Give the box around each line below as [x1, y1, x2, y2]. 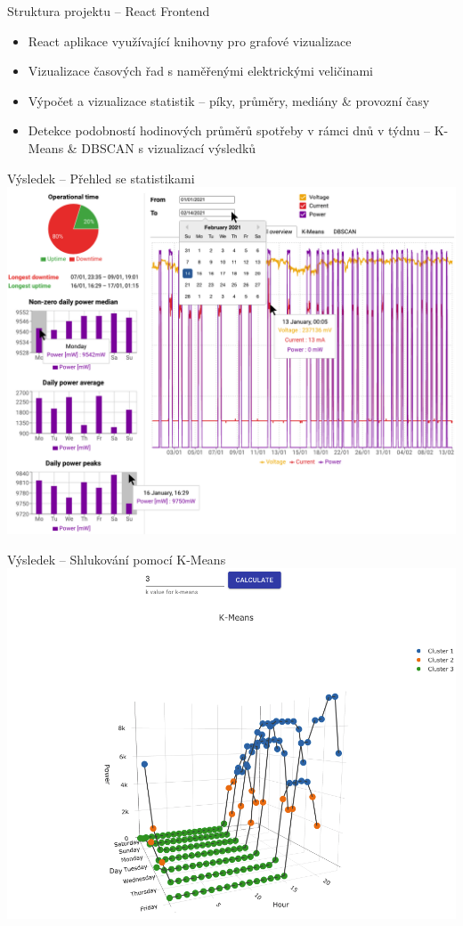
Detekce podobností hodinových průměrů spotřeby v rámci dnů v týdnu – [28, 121, 431, 140]
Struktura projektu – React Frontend [7, 2, 210, 20]
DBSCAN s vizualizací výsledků [81, 138, 256, 157]
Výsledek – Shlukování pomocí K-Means [7, 549, 226, 568]
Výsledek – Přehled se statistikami [7, 168, 195, 187]
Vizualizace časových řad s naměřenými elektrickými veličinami [28, 61, 373, 80]
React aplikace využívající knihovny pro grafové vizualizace [28, 31, 352, 50]
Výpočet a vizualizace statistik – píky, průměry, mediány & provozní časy [28, 91, 430, 110]
